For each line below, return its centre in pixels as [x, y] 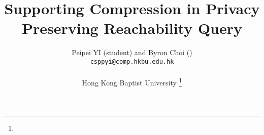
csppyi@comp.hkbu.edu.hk [132, 61]
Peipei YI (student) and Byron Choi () [132, 52]
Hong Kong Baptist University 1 [132, 82]
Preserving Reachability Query [132, 28]
